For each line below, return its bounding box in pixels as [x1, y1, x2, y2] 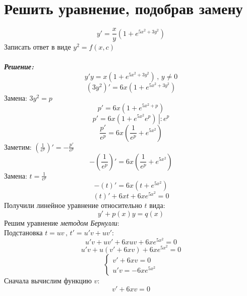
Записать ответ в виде [4, 41, 71, 52]
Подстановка [4, 227, 43, 238]
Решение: [4, 61, 34, 72]
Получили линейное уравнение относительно [4, 200, 142, 210]
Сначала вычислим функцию [4, 275, 92, 286]
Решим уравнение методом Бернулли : [4, 217, 119, 228]
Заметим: [4, 141, 32, 152]
